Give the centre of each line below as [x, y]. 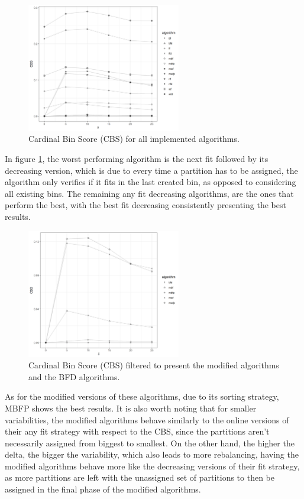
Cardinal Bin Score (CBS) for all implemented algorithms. [134, 139]
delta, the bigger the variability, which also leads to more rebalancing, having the [152, 454]
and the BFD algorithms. [74, 376]
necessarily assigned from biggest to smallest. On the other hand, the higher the [150, 443]
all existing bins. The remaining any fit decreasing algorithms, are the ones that [149, 193]
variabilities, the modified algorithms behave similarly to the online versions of [147, 419]
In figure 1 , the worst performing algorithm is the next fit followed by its [137, 159]
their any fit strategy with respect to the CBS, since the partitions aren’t [137, 431]
